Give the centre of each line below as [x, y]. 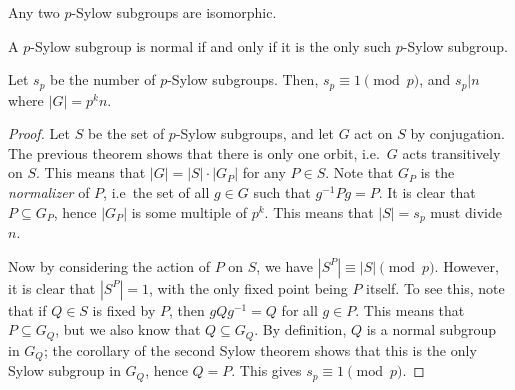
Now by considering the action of [109, 265]
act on [373, 133]
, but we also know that [128, 329]
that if [27, 309]
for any [264, 172]
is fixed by [124, 309]
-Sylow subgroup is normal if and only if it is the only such [211, 45]
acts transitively [451, 152]
